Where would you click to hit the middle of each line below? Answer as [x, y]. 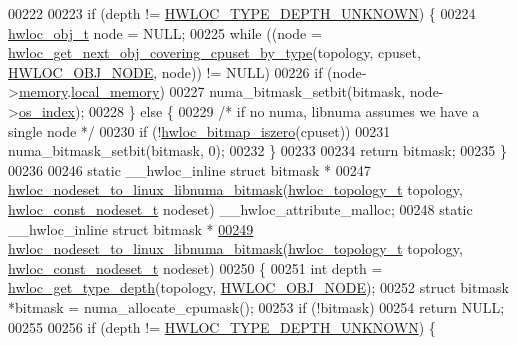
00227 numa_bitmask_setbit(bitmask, [287, 91]
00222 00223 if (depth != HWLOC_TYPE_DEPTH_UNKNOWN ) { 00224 [242, 13]
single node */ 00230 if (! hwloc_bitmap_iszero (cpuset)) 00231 [199, 130]
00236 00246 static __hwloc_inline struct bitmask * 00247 [189, 169]
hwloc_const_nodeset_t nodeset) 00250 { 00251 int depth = [195, 267]
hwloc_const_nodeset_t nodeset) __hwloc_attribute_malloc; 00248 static [240, 208]
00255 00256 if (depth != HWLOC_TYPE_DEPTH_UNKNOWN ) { [222, 326]
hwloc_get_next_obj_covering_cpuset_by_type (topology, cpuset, [214, 52]
